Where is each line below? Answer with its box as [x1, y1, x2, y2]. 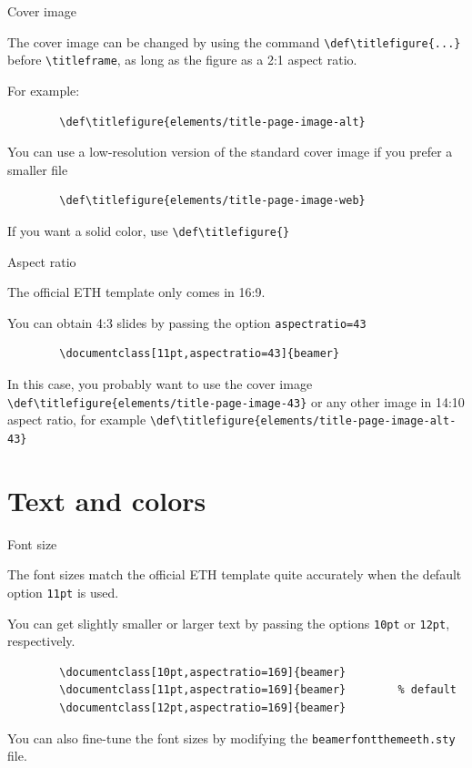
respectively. [7, 631, 75, 650]
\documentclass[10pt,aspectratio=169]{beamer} [59, 665, 346, 679]
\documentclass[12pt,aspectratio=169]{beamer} [59, 701, 346, 714]
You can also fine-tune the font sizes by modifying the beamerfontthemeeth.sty [7, 728, 456, 747]
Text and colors [7, 481, 206, 518]
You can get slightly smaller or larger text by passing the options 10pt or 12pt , [7, 613, 450, 632]
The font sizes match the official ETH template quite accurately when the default [7, 565, 462, 584]
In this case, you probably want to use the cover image [7, 374, 313, 393]
